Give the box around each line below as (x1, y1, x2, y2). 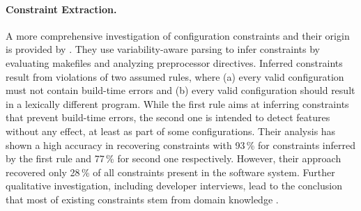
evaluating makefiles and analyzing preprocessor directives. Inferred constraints (6, 55, 343, 70)
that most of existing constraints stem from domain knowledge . (6, 192, 279, 206)
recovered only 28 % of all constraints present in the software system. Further (6, 164, 335, 179)
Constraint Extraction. (6, 1, 117, 16)
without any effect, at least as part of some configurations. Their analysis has (6, 123, 336, 138)
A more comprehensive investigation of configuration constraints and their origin (6, 28, 350, 42)
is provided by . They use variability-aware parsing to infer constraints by (6, 42, 320, 56)
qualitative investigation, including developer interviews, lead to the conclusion (6, 178, 342, 193)
